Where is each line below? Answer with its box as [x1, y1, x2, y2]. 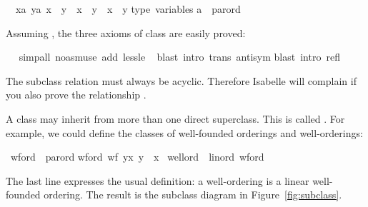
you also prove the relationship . [6, 87, 146, 102]
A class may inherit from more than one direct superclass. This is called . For [6, 111, 345, 126]
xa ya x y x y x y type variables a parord [15, 1, 241, 16]
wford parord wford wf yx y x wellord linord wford [10, 149, 264, 164]
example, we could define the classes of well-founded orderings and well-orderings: [6, 125, 363, 140]
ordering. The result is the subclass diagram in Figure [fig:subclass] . [44, 187, 342, 202]
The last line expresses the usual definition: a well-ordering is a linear [6, 173, 309, 188]
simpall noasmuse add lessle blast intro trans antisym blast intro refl [19, 49, 340, 64]
